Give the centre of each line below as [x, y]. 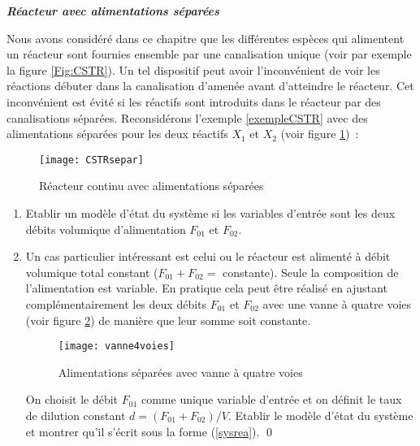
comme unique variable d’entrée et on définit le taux [271, 399]
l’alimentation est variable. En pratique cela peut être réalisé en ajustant [206, 288]
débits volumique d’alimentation [106, 229]
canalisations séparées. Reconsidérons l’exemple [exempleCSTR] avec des [187, 117]
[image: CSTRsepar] [91, 160]
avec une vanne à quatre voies [337, 303]
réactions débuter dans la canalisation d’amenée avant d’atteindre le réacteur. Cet [210, 86]
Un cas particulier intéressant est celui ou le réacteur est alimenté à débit [208, 256]
